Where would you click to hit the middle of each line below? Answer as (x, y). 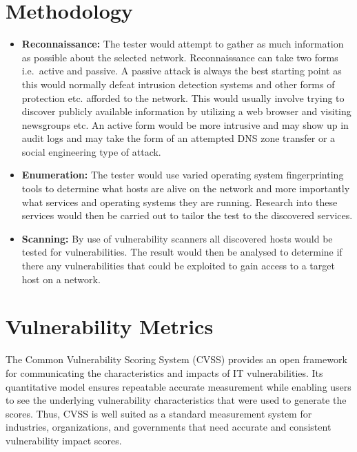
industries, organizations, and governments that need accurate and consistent (169, 427)
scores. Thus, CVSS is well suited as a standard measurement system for (159, 413)
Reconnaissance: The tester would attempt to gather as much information (183, 44)
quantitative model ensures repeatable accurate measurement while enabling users (178, 386)
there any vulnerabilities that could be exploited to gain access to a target (178, 266)
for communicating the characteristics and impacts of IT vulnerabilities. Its (164, 372)
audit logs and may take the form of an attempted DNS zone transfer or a (178, 138)
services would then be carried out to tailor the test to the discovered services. (187, 215)
